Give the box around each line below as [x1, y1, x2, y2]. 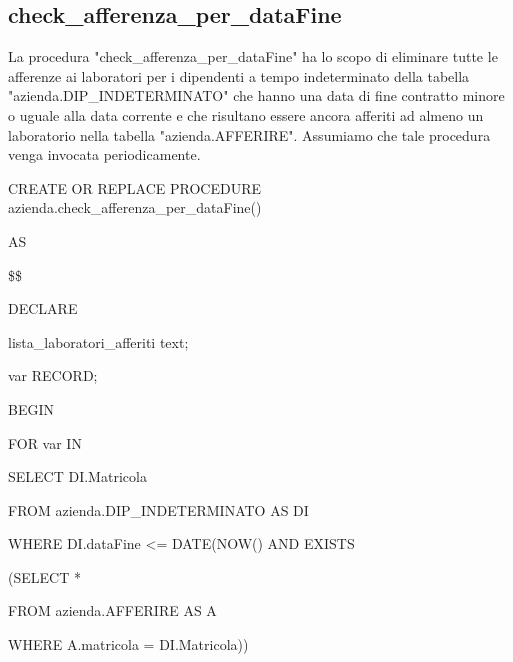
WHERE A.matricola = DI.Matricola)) [8, 634, 249, 655]
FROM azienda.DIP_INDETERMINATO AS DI [8, 499, 309, 520]
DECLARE [8, 298, 78, 319]
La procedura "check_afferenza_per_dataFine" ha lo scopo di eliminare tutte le [8, 46, 498, 67]
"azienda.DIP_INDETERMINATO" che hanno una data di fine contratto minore [8, 85, 505, 106]
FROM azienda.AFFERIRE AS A [8, 600, 217, 621]
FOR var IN [8, 432, 82, 453]
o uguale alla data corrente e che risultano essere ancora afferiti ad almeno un [8, 104, 484, 125]
